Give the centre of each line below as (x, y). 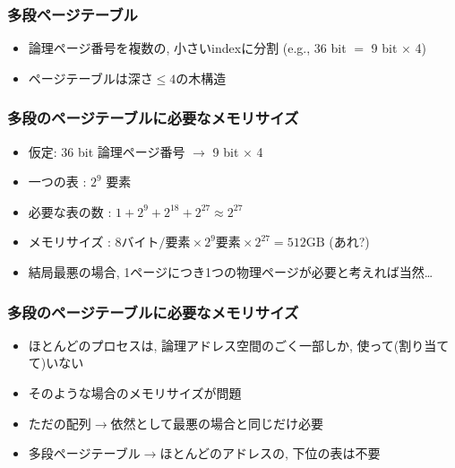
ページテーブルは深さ (90, 78)
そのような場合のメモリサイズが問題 (135, 393)
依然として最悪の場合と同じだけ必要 (217, 423)
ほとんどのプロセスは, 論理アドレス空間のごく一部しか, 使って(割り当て (239, 345)
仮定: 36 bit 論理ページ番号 (107, 151)
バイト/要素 (156, 243)
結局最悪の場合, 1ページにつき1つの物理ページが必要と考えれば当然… (231, 272)
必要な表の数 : (70, 211)
